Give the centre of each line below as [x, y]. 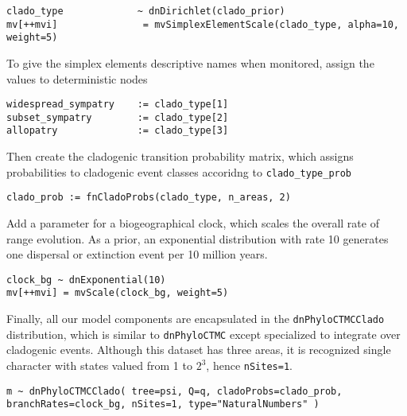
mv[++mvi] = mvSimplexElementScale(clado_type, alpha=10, [203, 24]
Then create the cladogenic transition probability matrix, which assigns [180, 156]
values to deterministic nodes [77, 78]
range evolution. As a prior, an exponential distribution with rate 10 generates [198, 238]
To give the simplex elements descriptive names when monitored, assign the [190, 62]
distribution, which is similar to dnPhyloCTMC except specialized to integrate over [203, 334]
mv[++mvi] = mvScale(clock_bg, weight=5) [118, 293]
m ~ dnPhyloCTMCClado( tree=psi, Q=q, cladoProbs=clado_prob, [174, 391]
